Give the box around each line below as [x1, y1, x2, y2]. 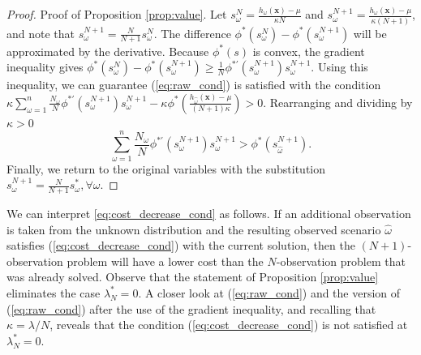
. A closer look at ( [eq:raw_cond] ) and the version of [138, 284, 401, 301]
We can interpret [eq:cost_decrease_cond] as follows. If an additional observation [6, 204, 411, 221]
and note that [6, 24, 75, 41]
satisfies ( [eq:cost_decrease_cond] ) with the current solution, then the [6, 237, 355, 254]
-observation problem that [276, 252, 406, 269]
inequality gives [6, 58, 84, 75]
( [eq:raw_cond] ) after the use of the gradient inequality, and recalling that [6, 300, 376, 317]
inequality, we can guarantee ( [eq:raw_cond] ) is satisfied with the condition [6, 76, 381, 93]
